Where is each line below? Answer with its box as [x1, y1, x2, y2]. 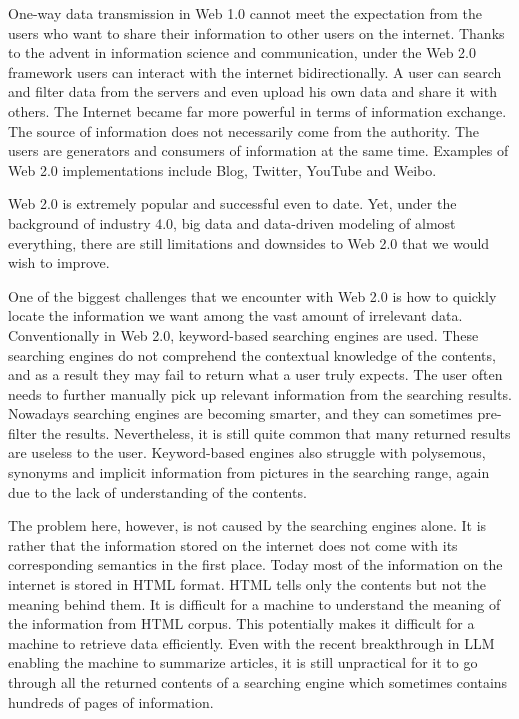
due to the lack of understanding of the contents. [8, 481, 307, 502]
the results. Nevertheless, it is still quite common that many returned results [41, 422, 511, 443]
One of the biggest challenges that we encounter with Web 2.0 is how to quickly [8, 285, 497, 306]
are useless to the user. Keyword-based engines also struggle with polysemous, [8, 442, 486, 463]
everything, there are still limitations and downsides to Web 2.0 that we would [8, 232, 490, 253]
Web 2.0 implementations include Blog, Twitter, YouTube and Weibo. [8, 159, 437, 180]
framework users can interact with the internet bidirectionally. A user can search [8, 61, 502, 82]
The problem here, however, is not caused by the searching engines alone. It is [8, 515, 487, 536]
